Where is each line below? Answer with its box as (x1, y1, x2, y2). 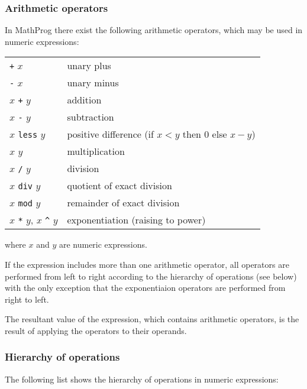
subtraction (67, 110, 114, 124)
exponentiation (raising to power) (67, 213, 206, 227)
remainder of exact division (67, 196, 180, 210)
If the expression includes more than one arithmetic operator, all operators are (5, 258, 289, 270)
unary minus (67, 76, 119, 90)
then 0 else (182, 127, 227, 141)
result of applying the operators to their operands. (5, 324, 187, 336)
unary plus (67, 59, 111, 73)
